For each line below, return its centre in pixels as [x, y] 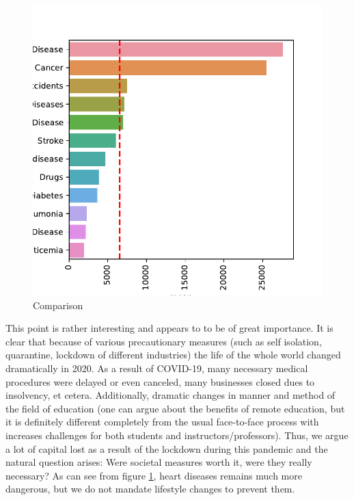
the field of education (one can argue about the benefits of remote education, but [175, 408]
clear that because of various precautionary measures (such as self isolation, [164, 341]
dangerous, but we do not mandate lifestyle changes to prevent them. [150, 489]
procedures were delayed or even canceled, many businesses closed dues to [160, 381]
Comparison [58, 305]
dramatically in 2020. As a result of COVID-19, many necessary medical [157, 368]
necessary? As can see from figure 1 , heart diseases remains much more [154, 475]
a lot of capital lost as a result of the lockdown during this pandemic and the [167, 448]
